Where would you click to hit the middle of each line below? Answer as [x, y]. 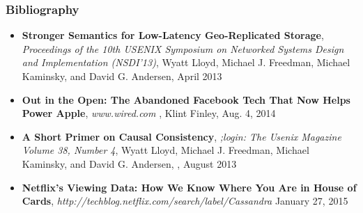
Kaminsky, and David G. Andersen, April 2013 [122, 76]
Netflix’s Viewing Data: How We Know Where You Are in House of [189, 187]
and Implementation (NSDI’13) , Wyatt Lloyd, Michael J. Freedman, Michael [186, 62]
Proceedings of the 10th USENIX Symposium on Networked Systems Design [183, 48]
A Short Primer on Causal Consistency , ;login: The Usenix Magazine [181, 136]
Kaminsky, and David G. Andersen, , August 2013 [129, 163]
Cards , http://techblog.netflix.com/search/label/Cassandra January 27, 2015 [185, 201]
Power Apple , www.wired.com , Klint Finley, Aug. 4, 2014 [149, 113]
